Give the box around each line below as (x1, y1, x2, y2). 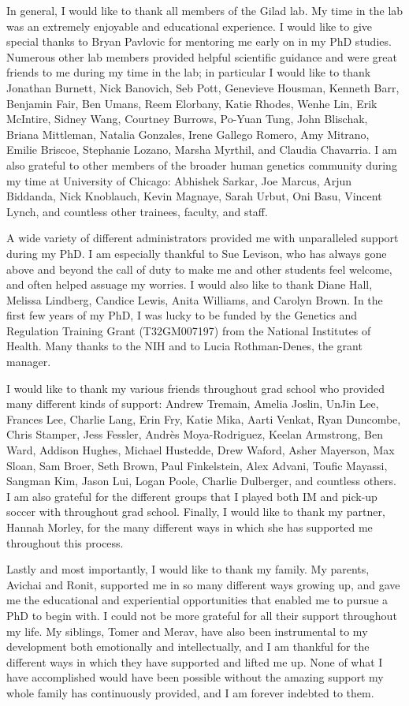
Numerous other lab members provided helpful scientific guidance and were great (6, 48, 397, 65)
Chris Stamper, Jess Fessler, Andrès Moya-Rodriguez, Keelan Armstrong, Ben (6, 426, 383, 443)
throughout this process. (6, 534, 124, 551)
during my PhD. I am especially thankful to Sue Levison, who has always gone (6, 245, 387, 261)
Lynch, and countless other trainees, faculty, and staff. (6, 203, 268, 219)
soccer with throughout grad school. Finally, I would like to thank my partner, (6, 503, 385, 520)
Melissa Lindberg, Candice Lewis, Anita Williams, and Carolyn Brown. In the (6, 291, 383, 308)
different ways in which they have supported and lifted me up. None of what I (6, 653, 383, 670)
